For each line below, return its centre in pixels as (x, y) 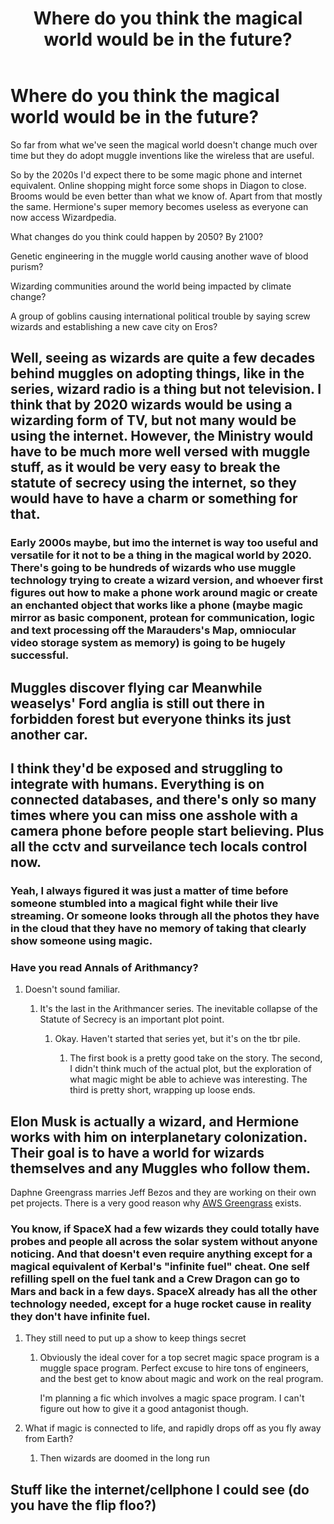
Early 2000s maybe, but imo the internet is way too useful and (164, 543)
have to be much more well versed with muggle (160, 452)
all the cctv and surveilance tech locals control (159, 847)
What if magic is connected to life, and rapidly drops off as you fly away (173, 1428)
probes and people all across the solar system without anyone (164, 1241)
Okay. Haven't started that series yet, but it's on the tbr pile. (177, 1039)
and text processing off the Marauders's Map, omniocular (153, 630)
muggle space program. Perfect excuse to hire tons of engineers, (174, 1368)
